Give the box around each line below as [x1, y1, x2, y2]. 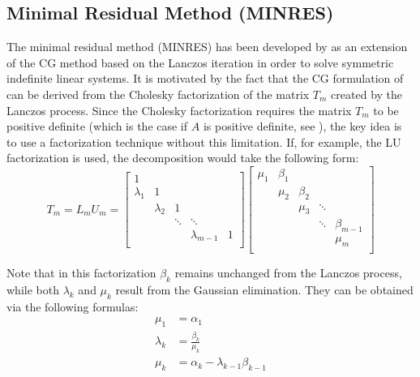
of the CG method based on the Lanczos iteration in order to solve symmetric [6, 54, 394, 71]
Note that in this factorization [6, 264, 156, 281]
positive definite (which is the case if [6, 118, 188, 135]
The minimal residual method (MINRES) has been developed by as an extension [6, 38, 408, 55]
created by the [331, 85, 403, 102]
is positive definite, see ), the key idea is [203, 118, 402, 135]
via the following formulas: [6, 298, 139, 315]
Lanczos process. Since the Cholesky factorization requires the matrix [6, 101, 352, 118]
